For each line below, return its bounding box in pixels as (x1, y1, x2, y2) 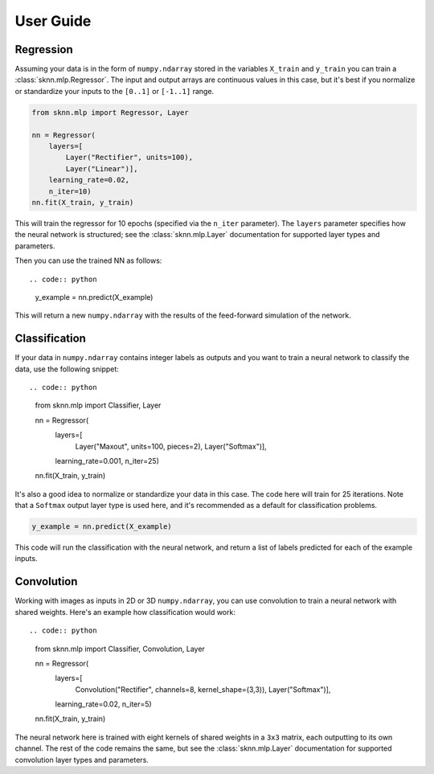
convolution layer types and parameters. (14, 755, 149, 764)
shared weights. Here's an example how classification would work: (14, 607, 236, 616)
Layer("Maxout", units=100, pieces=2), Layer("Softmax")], (75, 441, 267, 451)
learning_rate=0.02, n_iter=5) (55, 699, 152, 709)
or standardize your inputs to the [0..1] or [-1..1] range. (14, 86, 215, 96)
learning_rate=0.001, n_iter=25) (55, 456, 160, 465)
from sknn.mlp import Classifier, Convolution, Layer (35, 644, 205, 653)
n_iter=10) (48, 186, 92, 196)
